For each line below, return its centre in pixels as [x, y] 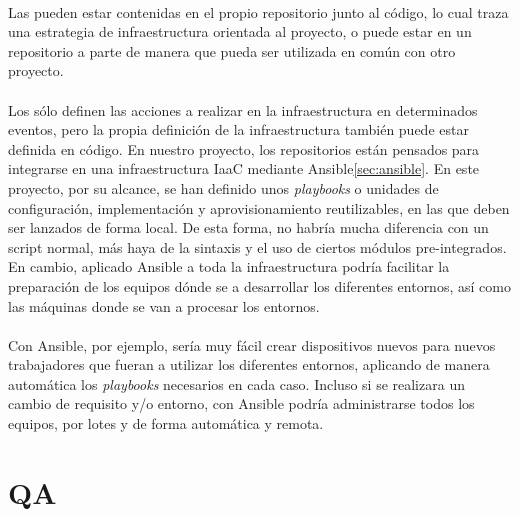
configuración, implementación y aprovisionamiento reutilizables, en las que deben [259, 207]
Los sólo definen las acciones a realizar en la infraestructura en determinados [243, 109]
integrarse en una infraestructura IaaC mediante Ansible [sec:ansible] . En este [244, 168]
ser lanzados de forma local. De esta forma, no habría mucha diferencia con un [248, 227]
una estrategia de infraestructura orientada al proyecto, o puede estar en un [240, 31]
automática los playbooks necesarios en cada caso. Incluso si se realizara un [236, 383]
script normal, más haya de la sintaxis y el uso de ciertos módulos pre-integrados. [257, 246]
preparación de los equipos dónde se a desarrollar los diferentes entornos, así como [259, 285]
